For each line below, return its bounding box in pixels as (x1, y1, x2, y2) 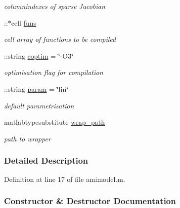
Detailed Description (4, 154, 88, 167)
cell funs (11, 17, 37, 28)
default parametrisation (4, 100, 74, 110)
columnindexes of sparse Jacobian (4, 1, 105, 11)
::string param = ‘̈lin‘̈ (4, 83, 69, 94)
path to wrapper (4, 133, 51, 143)
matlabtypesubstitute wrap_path (4, 117, 105, 127)
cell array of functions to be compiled (4, 34, 116, 44)
